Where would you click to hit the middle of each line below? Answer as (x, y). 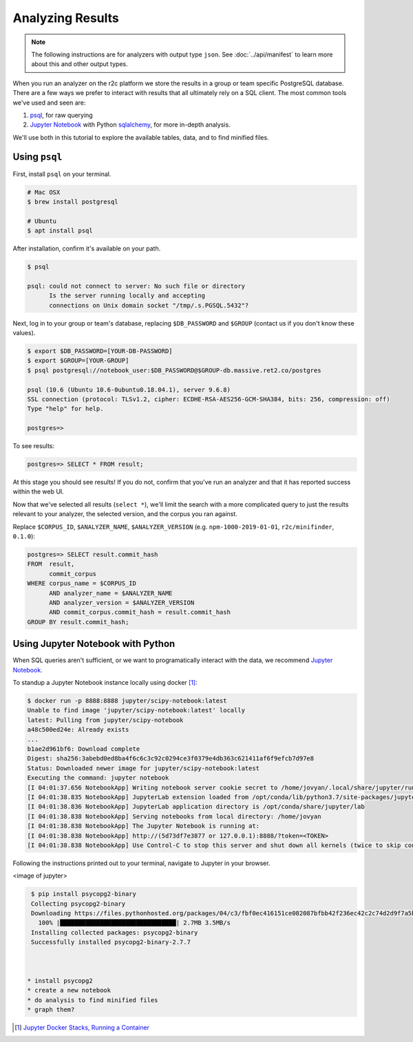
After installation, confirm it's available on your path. (87, 248)
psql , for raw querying (61, 115)
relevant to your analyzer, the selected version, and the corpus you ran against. (125, 514)
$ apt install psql (60, 231)
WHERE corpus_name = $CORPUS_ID (82, 584)
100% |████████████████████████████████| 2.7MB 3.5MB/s (134, 923)
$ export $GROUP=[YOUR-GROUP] (78, 361)
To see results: (34, 446)
